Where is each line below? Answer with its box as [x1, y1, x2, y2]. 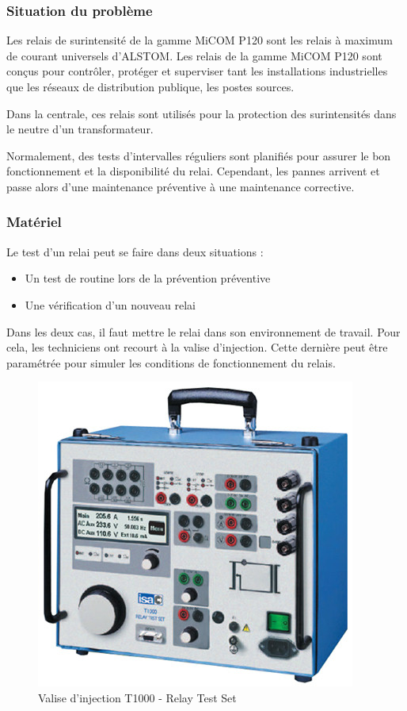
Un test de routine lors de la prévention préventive [25, 270, 271, 286]
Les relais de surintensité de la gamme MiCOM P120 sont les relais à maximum [6, 32, 393, 48]
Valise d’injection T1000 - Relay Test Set [38, 689, 237, 705]
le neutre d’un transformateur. [6, 121, 154, 137]
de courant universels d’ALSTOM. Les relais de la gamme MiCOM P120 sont [6, 47, 382, 63]
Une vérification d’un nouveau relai [25, 296, 196, 313]
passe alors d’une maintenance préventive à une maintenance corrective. [6, 178, 355, 194]
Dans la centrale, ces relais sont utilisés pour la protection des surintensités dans [6, 105, 397, 121]
